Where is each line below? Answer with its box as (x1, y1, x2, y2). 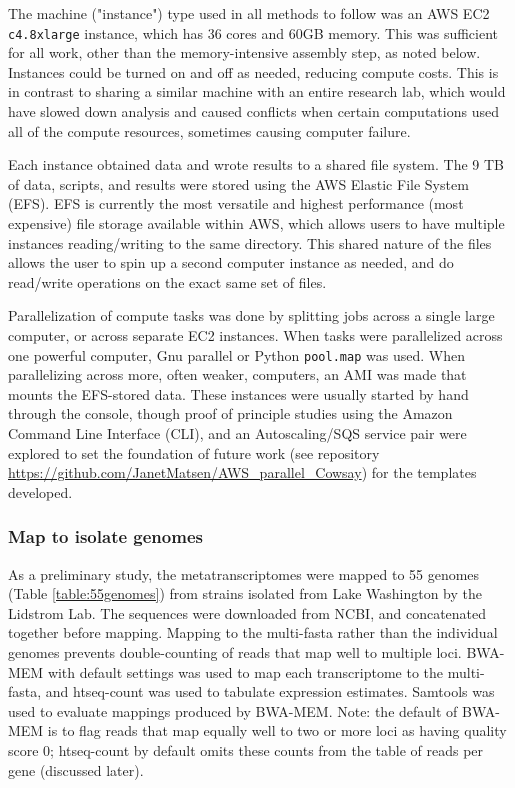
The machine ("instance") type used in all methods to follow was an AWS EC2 (8, 3, 490, 23)
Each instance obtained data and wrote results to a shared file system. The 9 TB (8, 154, 504, 175)
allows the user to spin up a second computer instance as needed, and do (8, 252, 454, 273)
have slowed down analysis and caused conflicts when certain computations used (8, 101, 499, 122)
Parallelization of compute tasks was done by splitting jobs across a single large (8, 305, 495, 326)
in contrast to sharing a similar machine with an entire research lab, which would (8, 81, 506, 102)
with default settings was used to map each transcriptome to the (47, 661, 444, 682)
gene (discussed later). (8, 759, 144, 780)
